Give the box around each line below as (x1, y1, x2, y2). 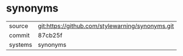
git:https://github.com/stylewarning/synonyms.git (38, 22, 174, 30)
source (9, 22, 28, 30)
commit (9, 31, 30, 39)
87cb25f (38, 31, 63, 39)
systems (9, 40, 32, 48)
